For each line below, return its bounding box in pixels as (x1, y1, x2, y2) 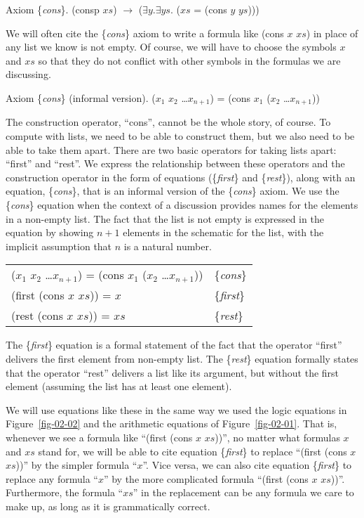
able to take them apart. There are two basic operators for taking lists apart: (6, 142, 337, 157)
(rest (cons (11, 307, 63, 324)
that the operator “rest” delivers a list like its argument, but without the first (6, 365, 339, 380)
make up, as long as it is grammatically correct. (6, 498, 210, 513)
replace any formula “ (6, 471, 98, 486)
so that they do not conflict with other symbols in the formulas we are (38, 53, 341, 67)
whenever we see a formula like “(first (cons (6, 429, 193, 444)
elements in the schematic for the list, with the (123, 225, 324, 240)
